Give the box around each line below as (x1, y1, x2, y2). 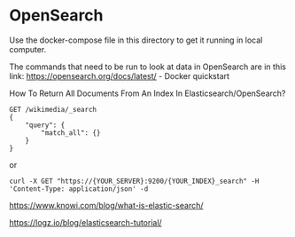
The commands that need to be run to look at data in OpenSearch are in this (9, 61, 286, 72)
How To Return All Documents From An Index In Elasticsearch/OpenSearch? (9, 88, 286, 99)
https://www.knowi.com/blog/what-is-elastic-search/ (9, 200, 204, 210)
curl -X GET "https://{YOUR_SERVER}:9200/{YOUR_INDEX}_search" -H (9, 177, 260, 186)
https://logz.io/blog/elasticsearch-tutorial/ (9, 217, 162, 227)
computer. (9, 43, 47, 54)
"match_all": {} (41, 128, 101, 138)
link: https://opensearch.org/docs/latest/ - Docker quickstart (9, 70, 230, 81)
